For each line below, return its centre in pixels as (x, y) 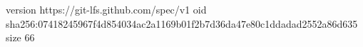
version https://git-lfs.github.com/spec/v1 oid (106, 9)
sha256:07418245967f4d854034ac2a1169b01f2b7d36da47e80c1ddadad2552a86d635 (182, 23)
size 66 (20, 37)
